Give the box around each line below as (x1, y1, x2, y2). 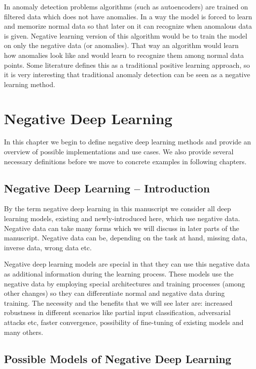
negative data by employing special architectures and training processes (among (4, 278, 245, 288)
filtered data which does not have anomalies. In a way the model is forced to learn (4, 11, 253, 21)
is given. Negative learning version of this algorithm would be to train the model (4, 30, 248, 41)
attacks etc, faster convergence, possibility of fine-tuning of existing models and (4, 317, 244, 327)
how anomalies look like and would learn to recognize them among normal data (4, 49, 244, 60)
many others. (4, 326, 43, 337)
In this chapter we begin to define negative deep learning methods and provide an (4, 137, 251, 147)
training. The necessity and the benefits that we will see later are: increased (4, 297, 233, 308)
